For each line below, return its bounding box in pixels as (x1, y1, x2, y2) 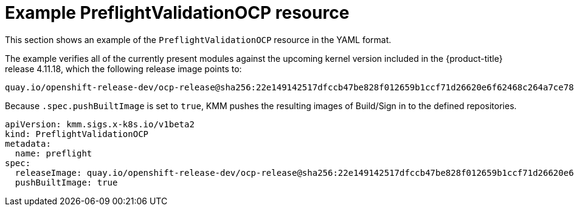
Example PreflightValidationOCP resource (5, 2, 350, 23)
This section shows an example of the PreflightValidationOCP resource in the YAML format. (5, 34, 392, 45)
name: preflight (15, 148, 92, 158)
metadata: (5, 138, 51, 149)
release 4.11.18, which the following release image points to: (5, 63, 242, 74)
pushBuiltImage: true (15, 177, 118, 187)
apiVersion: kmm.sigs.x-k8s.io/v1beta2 (5, 119, 195, 129)
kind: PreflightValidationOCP (5, 129, 149, 139)
